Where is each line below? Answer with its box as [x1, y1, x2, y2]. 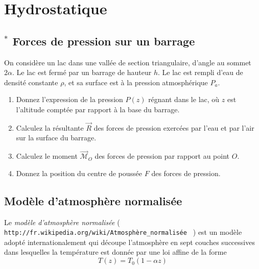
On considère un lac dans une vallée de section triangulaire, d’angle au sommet [4, 57, 251, 67]
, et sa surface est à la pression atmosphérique [64, 77, 208, 87]
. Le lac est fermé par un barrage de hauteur [12, 67, 152, 78]
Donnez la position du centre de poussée [16, 167, 143, 178]
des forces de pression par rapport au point [95, 151, 230, 161]
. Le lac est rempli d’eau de [158, 67, 243, 78]
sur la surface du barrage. [16, 132, 97, 143]
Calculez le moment [16, 151, 78, 161]
